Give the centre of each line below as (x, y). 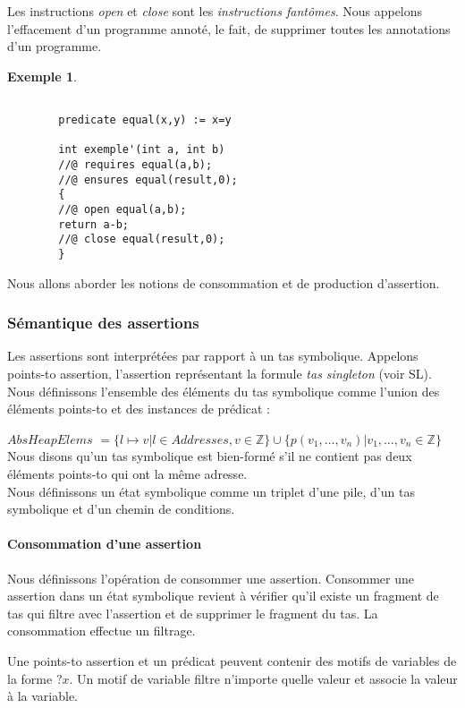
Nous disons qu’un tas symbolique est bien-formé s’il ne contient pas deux (210, 456)
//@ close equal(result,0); (142, 239)
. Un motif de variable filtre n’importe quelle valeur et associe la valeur (263, 678)
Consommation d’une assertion (105, 544)
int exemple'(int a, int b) (142, 150)
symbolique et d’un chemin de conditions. (121, 509)
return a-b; (94, 224)
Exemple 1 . (42, 76)
